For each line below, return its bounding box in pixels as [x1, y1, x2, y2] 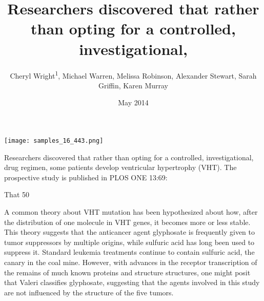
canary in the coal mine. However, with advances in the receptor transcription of [4, 256, 257, 267]
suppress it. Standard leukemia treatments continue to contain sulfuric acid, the [4, 247, 255, 257]
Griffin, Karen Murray [98, 80, 168, 90]
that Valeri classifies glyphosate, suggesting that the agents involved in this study [4, 277, 260, 288]
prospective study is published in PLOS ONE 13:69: [4, 172, 168, 182]
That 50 [4, 189, 29, 200]
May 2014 [118, 97, 149, 108]
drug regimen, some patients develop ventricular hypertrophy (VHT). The [4, 162, 237, 173]
